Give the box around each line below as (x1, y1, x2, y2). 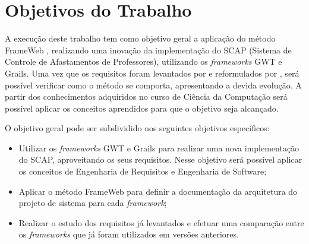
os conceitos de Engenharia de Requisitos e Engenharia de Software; (18, 165, 267, 178)
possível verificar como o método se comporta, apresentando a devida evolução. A (5, 78, 302, 91)
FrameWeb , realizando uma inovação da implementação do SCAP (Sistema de (5, 43, 292, 56)
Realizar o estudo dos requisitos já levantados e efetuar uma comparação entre (18, 216, 304, 229)
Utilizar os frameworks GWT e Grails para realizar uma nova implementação (18, 141, 299, 154)
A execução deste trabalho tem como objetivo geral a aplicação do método (5, 32, 276, 45)
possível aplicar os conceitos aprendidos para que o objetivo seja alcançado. (5, 102, 279, 114)
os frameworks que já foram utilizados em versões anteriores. (18, 228, 239, 240)
